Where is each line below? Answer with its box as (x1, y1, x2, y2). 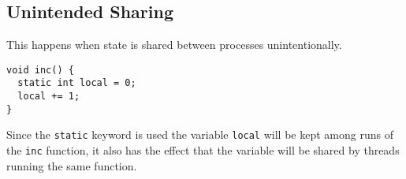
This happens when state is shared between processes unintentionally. (6, 36, 342, 53)
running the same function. (6, 157, 137, 173)
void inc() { (6, 64, 74, 76)
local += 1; (17, 91, 80, 103)
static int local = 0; (17, 77, 136, 89)
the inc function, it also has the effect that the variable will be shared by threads (6, 142, 400, 158)
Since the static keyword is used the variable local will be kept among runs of (6, 126, 393, 143)
